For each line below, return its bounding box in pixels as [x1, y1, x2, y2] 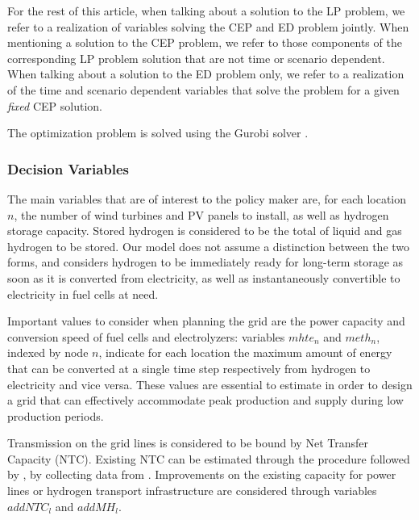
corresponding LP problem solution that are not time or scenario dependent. [7, 49, 385, 66]
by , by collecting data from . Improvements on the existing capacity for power [7, 466, 396, 483]
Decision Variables [7, 158, 130, 178]
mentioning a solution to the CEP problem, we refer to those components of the [7, 34, 402, 51]
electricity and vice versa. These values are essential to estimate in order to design [7, 375, 413, 392]
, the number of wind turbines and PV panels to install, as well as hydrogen [14, 206, 389, 223]
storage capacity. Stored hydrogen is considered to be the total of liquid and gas [7, 222, 402, 239]
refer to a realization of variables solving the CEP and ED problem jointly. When [7, 18, 409, 35]
